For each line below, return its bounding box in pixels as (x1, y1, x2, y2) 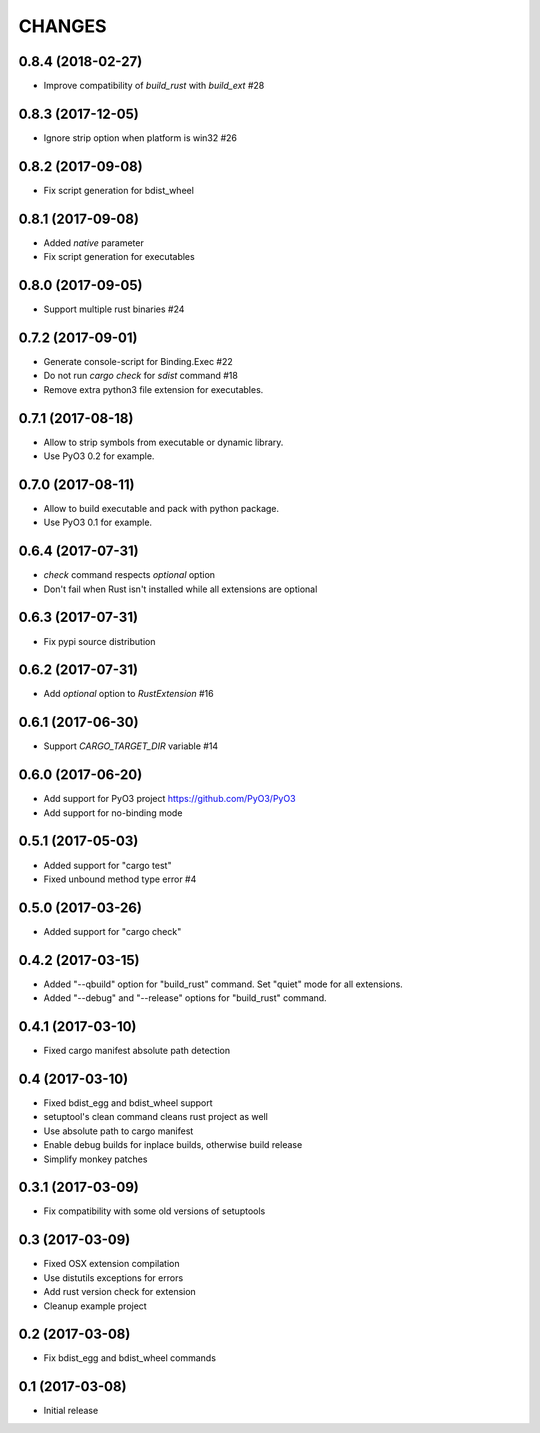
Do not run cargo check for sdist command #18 (43, 370, 239, 382)
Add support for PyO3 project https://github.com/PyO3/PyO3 (43, 793, 296, 805)
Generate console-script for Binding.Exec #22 (43, 355, 234, 367)
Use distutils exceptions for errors (43, 1271, 184, 1284)
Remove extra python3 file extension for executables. (43, 383, 264, 395)
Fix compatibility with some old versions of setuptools (43, 1205, 266, 1217)
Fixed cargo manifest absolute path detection (43, 1045, 231, 1057)
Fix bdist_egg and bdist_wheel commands (43, 1352, 217, 1364)
